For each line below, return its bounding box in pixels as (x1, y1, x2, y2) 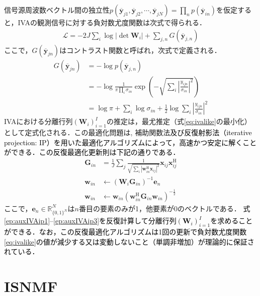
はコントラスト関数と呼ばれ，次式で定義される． (59, 44, 221, 55)
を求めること (210, 215, 253, 226)
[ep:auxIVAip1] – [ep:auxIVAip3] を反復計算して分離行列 (4, 215, 177, 226)
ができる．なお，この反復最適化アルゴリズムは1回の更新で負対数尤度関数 (4, 226, 247, 237)
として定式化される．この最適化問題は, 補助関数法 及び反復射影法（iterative (4, 127, 252, 138)
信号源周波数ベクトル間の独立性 (4, 5, 110, 15)
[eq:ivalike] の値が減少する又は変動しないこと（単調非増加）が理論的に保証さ (4, 236, 254, 247)
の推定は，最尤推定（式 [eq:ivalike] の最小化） (107, 116, 251, 127)
